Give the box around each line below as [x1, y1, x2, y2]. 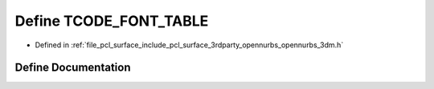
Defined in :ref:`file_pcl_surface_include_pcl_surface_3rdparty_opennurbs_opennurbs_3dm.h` [35, 40, 344, 50]
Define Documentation [14, 61, 131, 75]
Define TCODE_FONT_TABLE [14, 12, 209, 30]
